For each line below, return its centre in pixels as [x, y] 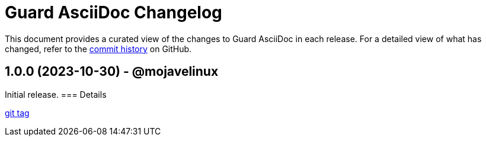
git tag [17, 113]
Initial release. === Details [56, 94]
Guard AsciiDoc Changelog [113, 12]
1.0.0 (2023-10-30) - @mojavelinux [112, 72]
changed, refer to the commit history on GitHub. [98, 49]
